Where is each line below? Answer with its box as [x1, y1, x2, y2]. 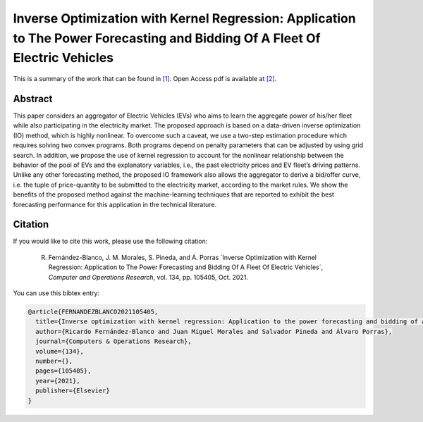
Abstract [13, 92, 53, 105]
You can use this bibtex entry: [13, 289, 100, 297]
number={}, [35, 356, 73, 365]
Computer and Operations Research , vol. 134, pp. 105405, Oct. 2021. [48, 273, 248, 281]
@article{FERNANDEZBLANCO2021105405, [27, 308, 159, 316]
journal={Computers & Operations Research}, [35, 337, 192, 345]
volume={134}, [35, 347, 85, 355]
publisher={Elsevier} [35, 387, 111, 395]
